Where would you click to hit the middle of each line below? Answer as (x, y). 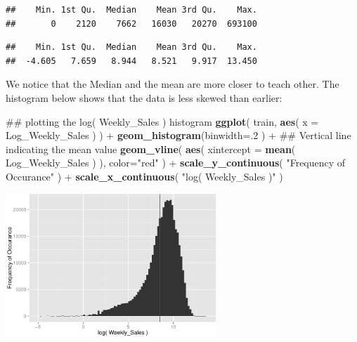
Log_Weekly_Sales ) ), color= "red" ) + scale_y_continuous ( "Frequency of (176, 163)
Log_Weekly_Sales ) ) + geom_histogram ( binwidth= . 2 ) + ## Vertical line (178, 135)
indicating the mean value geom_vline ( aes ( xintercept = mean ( (151, 149)
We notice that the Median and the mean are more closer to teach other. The (173, 84)
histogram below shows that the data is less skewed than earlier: (144, 97)
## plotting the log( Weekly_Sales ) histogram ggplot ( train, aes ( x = (162, 121)
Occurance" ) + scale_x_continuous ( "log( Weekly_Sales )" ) (144, 176)
